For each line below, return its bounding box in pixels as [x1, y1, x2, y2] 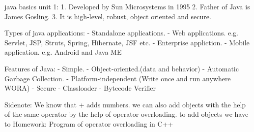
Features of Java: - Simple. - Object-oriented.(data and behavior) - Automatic [4, 63, 239, 73]
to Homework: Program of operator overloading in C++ [4, 118, 173, 129]
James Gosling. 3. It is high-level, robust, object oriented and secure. [4, 11, 211, 21]
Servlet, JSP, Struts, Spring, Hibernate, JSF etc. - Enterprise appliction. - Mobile [4, 37, 250, 47]
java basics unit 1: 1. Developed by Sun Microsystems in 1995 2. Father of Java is [4, 1, 250, 11]
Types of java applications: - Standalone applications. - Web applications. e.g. [4, 28, 238, 38]
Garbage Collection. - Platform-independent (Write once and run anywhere [4, 73, 231, 83]
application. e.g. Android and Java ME [4, 47, 122, 57]
